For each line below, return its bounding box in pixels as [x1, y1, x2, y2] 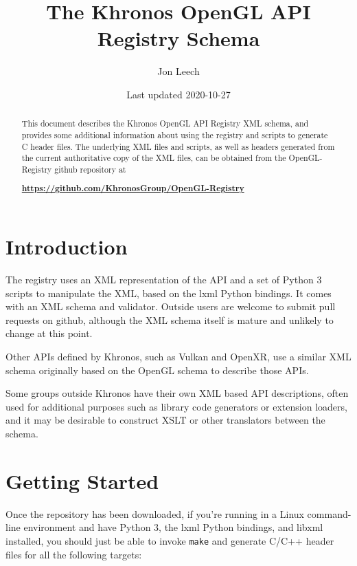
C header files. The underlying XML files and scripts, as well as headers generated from [21, 140, 335, 152]
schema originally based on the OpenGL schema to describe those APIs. [5, 362, 309, 377]
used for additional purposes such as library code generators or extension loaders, [5, 399, 347, 413]
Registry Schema [97, 24, 260, 52]
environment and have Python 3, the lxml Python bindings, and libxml [23, 520, 323, 534]
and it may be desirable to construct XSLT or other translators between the [5, 413, 325, 427]
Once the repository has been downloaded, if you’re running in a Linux [5, 506, 304, 521]
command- [307, 506, 352, 521]
